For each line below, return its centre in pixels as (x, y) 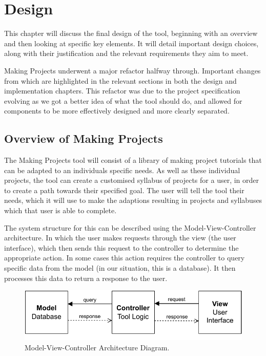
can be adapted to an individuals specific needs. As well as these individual (122, 170)
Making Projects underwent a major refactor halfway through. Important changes (132, 70)
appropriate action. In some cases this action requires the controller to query (125, 258)
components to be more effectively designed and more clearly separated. (117, 111)
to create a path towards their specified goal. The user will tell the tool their (124, 190)
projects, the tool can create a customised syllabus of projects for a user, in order (132, 180)
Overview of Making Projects (84, 138)
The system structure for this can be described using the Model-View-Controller (130, 227)
